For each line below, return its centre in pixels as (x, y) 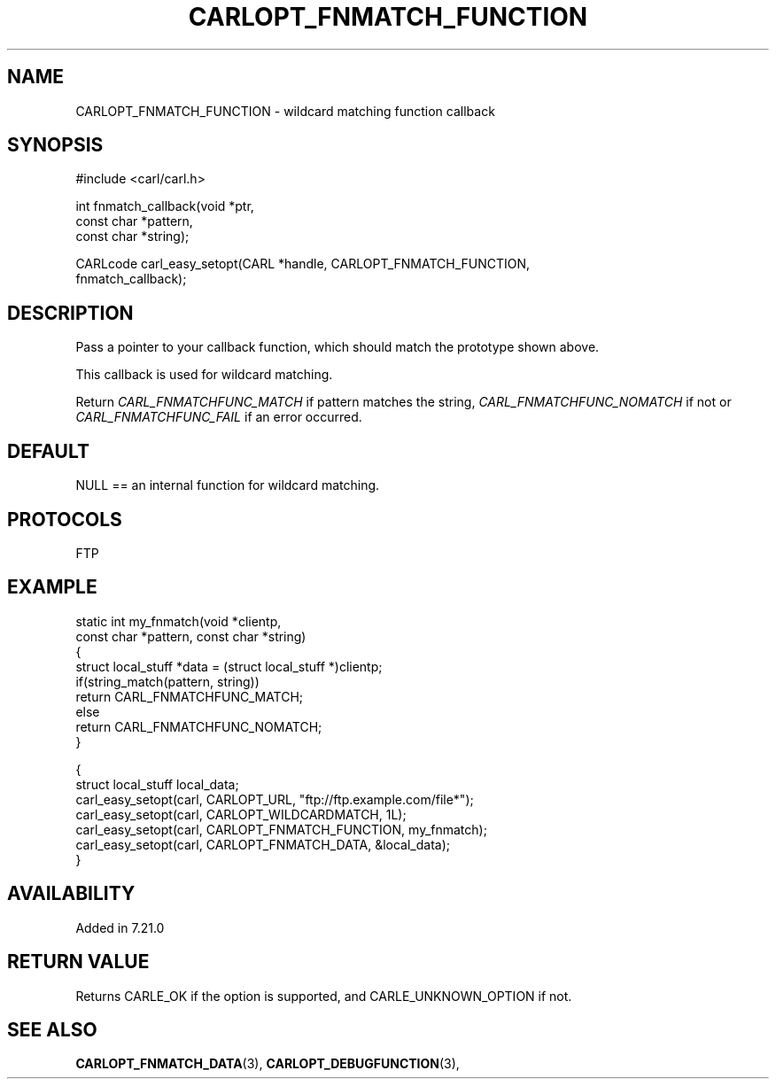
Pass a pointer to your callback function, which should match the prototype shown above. (338, 347)
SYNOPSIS (55, 145)
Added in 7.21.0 (120, 927)
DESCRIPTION (70, 313)
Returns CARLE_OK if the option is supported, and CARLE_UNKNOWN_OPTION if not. (324, 996)
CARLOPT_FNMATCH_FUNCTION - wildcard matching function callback (285, 111)
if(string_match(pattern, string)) (167, 681)
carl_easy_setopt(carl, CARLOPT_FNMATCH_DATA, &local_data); (263, 844)
